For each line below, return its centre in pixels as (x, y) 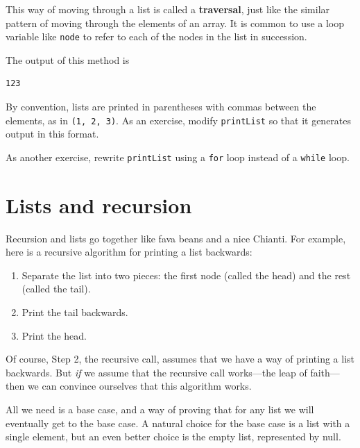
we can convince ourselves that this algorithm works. (139, 386)
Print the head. (54, 335)
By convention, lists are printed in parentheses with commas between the (161, 107)
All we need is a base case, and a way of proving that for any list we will (160, 409)
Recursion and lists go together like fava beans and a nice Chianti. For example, (176, 238)
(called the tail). (56, 289)
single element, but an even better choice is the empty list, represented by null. (173, 437)
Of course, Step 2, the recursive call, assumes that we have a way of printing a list (180, 359)
